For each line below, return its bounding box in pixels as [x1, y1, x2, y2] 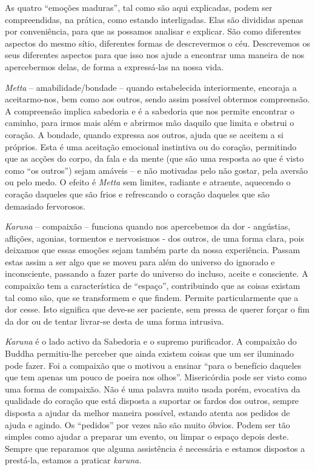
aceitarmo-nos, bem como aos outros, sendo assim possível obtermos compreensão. [5, 93, 310, 105]
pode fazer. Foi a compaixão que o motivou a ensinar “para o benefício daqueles [5, 359, 302, 371]
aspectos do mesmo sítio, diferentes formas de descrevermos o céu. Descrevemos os [5, 36, 310, 49]
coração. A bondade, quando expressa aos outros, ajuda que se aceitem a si [5, 128, 283, 141]
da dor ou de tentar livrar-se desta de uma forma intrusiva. [5, 314, 224, 327]
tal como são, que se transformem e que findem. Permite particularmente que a [5, 291, 299, 303]
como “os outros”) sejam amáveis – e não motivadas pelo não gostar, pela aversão [5, 164, 308, 176]
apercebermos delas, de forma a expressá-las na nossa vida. [5, 60, 224, 73]
